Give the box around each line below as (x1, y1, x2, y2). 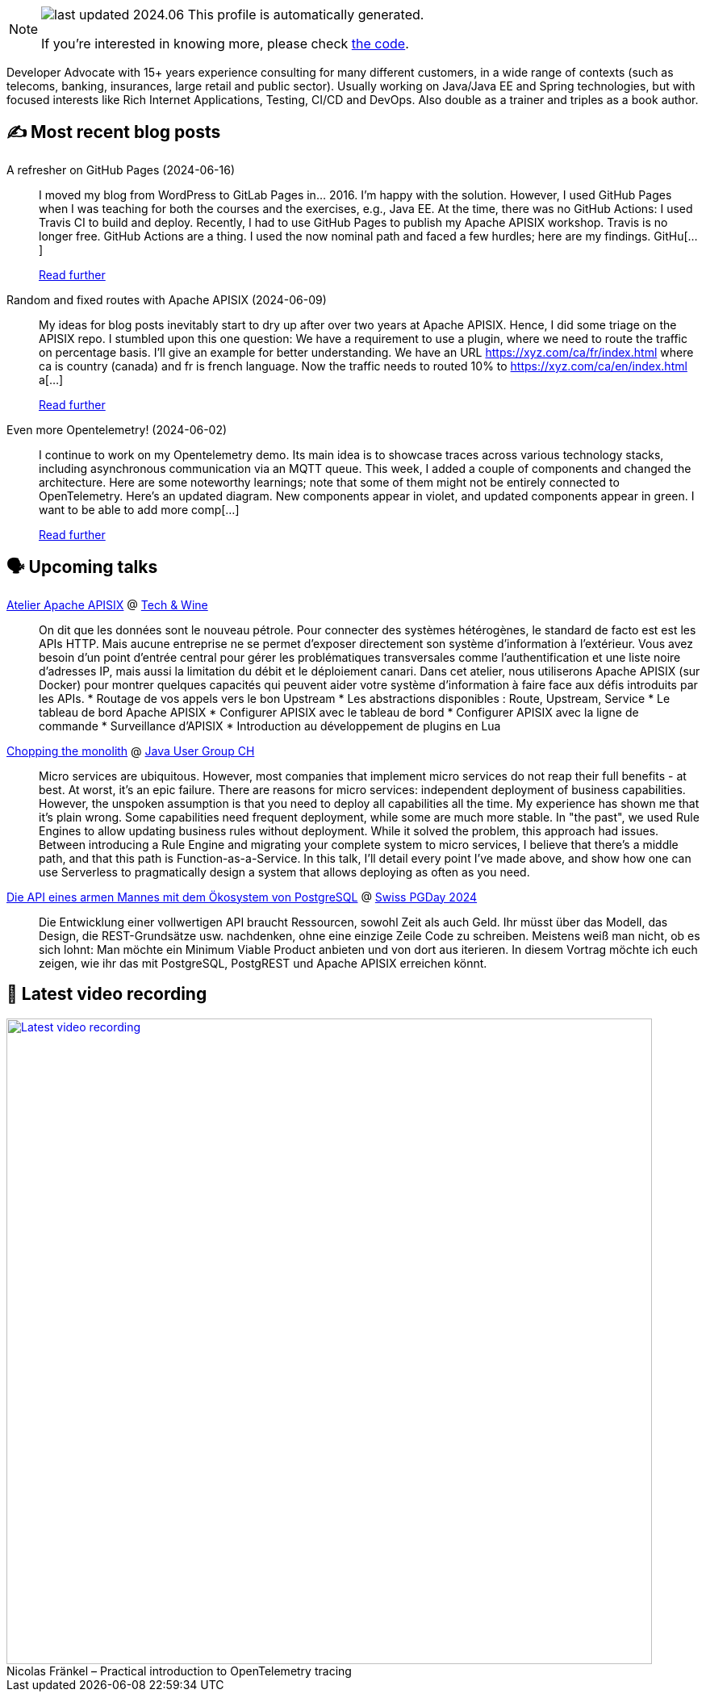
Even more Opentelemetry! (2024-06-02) (6, 422, 228, 437)
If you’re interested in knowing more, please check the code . (41, 36, 409, 52)
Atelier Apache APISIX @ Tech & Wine (6, 597, 208, 612)
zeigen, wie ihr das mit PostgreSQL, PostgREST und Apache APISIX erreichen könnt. (39, 956, 487, 970)
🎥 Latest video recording (6, 984, 207, 1005)
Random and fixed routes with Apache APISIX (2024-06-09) (6, 292, 327, 307)
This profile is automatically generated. (187, 6, 424, 23)
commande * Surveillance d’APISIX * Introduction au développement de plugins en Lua (39, 718, 501, 733)
